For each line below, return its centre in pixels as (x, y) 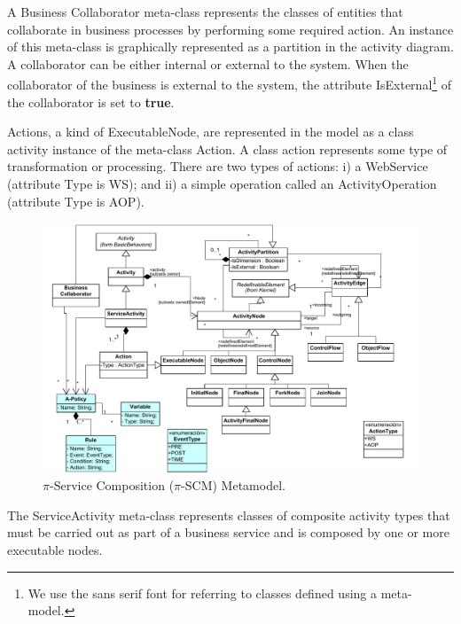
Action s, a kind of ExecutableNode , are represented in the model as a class (211, 132)
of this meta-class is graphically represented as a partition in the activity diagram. (230, 47)
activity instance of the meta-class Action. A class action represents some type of (227, 148)
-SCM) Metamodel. (233, 485)
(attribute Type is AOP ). (76, 201)
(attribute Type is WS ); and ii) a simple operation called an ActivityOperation (222, 183)
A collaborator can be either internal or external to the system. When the (208, 63)
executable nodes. (55, 549)
